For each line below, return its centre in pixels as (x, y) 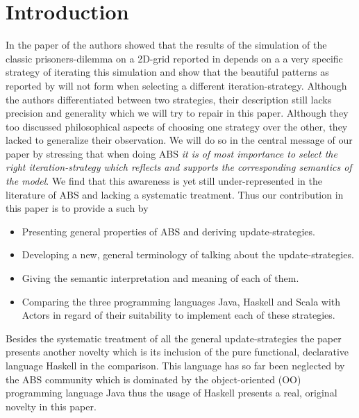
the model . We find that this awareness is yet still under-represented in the (164, 181)
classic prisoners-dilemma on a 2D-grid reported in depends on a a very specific (174, 58)
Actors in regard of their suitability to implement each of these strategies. (178, 315)
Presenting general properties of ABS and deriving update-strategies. (168, 231)
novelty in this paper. (51, 406)
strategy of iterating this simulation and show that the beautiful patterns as (167, 72)
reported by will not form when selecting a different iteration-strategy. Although (176, 85)
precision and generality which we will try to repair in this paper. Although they (177, 113)
